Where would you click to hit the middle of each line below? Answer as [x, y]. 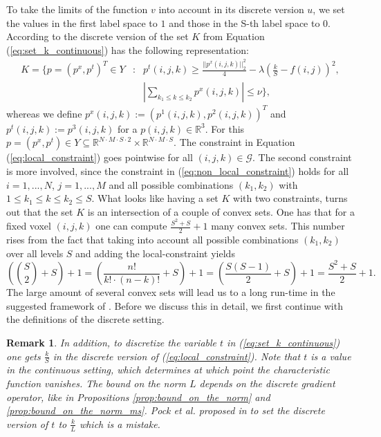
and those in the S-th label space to [244, 22]
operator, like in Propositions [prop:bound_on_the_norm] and [138, 397]
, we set [329, 9]
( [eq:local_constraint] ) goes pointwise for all [100, 157]
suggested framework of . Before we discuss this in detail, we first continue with [175, 305]
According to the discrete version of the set [97, 36]
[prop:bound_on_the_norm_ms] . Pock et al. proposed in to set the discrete [166, 410]
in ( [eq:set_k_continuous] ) [284, 342]
